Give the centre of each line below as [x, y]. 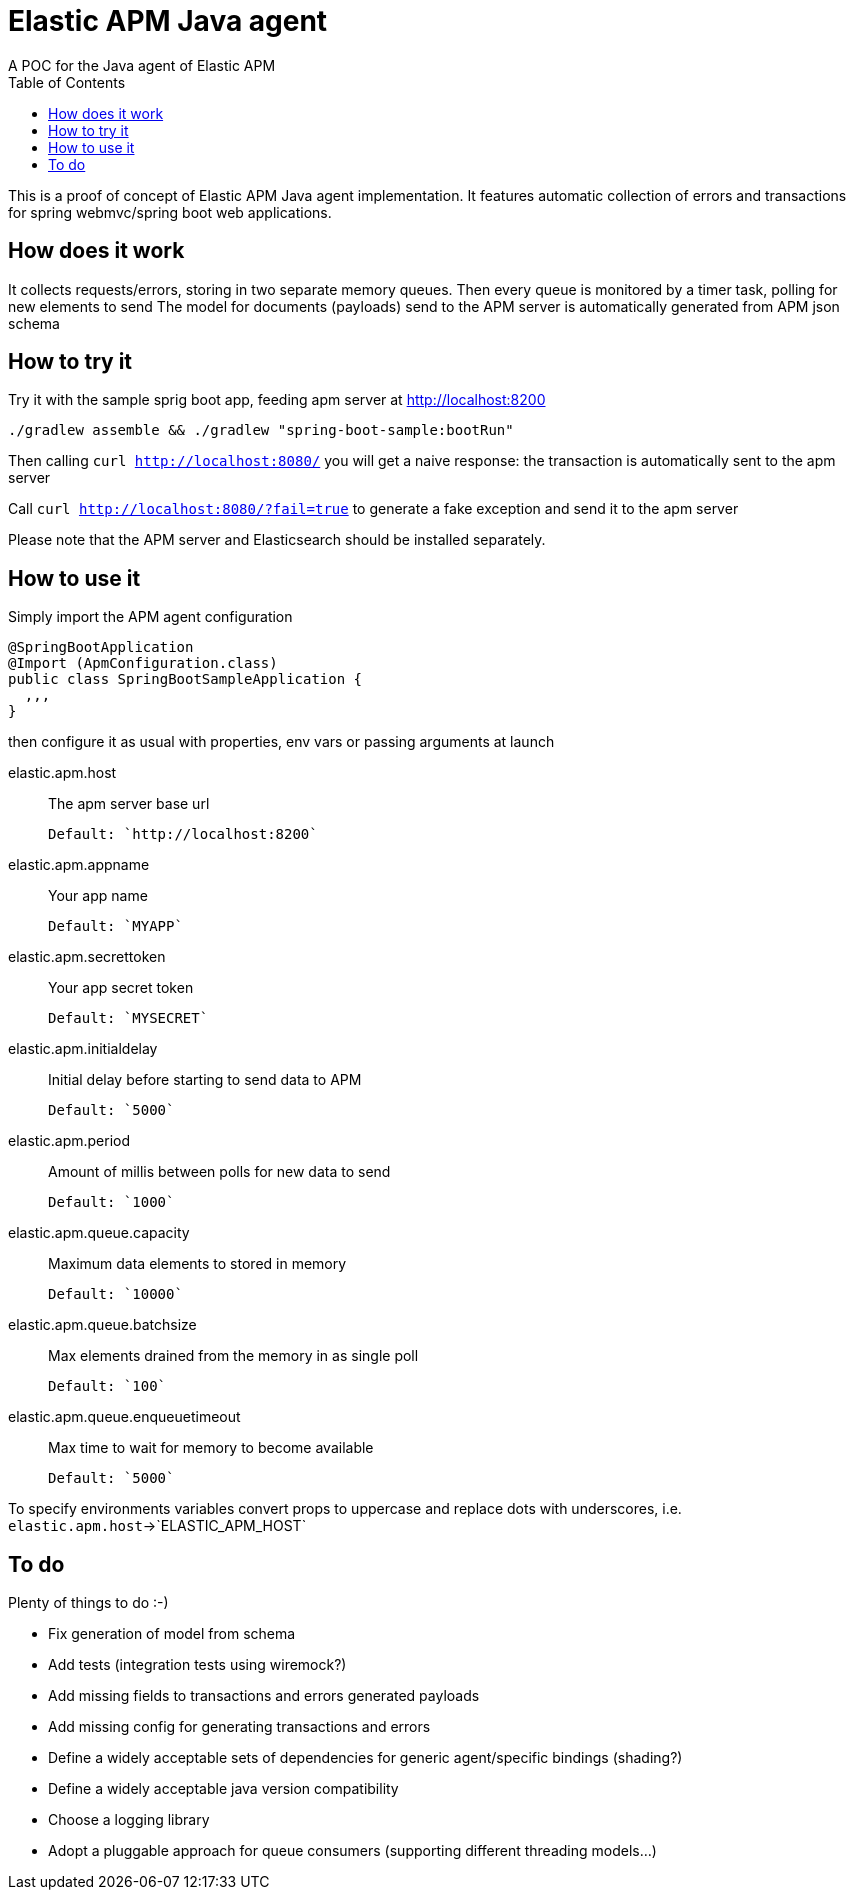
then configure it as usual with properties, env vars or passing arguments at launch [281, 742]
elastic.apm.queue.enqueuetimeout [124, 1417]
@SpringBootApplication [101, 647]
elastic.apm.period [69, 1141]
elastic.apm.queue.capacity [99, 1233]
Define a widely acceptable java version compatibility [223, 1789]
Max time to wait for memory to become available [211, 1448]
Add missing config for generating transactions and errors [239, 1727]
